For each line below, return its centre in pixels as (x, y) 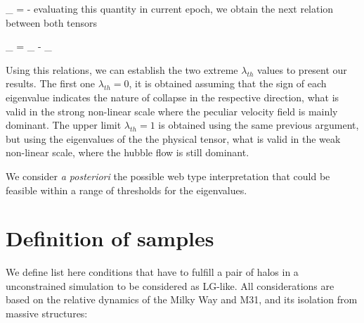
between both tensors (52, 22)
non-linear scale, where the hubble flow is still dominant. (128, 152)
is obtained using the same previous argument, (259, 125)
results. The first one (51, 83)
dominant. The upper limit (64, 125)
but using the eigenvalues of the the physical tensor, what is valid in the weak (173, 138)
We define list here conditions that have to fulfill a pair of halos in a (152, 272)
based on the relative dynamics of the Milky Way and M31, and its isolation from (182, 299)
